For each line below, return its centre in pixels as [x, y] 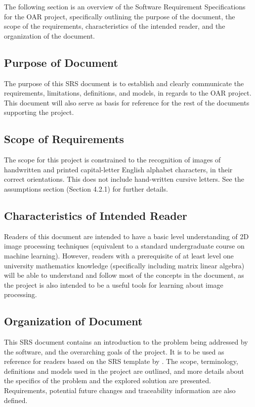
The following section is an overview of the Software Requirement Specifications [125, 6]
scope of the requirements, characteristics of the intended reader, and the [115, 26]
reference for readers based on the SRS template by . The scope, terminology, [121, 361]
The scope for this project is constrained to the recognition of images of [112, 160]
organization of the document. [50, 35]
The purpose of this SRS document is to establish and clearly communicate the [124, 83]
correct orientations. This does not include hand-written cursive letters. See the [124, 179]
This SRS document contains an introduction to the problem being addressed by [126, 342]
